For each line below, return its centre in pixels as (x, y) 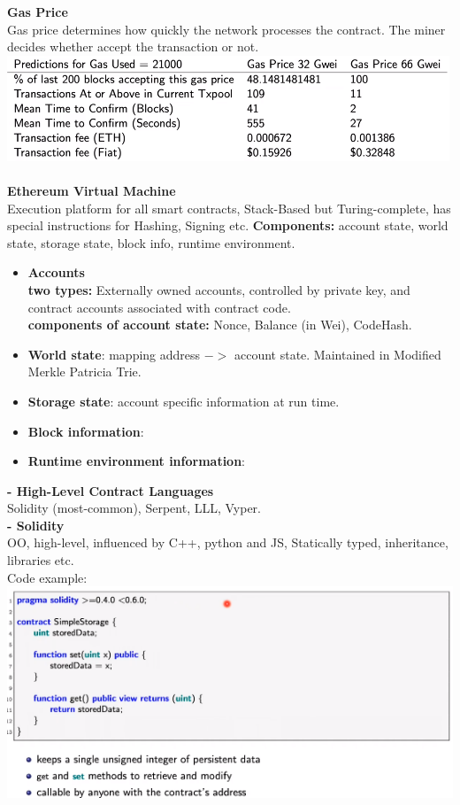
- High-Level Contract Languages (111, 490)
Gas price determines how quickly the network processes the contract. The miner (226, 29)
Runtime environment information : (137, 461)
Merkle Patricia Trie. (84, 372)
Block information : (86, 431)
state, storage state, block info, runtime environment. (151, 242)
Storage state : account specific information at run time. (184, 401)
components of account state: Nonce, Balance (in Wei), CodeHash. (220, 325)
